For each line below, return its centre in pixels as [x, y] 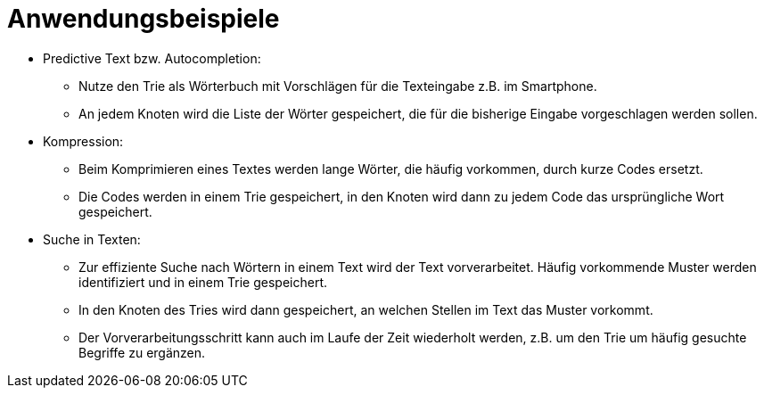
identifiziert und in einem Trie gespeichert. [203, 282]
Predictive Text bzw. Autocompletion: [152, 58]
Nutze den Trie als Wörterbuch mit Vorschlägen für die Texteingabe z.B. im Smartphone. [338, 86]
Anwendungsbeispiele [144, 19]
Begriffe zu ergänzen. [142, 352]
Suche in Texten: [92, 239]
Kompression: [83, 141]
